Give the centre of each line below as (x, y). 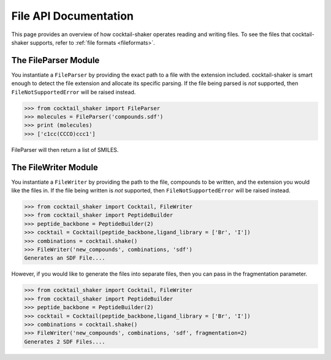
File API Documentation (73, 16)
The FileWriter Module (55, 167)
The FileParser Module (55, 60)
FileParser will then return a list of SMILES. (65, 149)
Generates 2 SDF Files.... (65, 342)
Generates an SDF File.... (65, 258)
